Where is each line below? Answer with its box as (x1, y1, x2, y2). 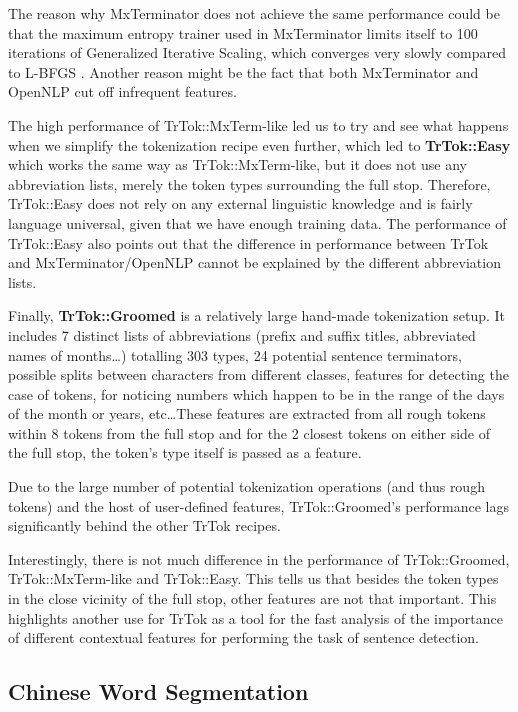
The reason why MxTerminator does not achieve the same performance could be (8, 3, 500, 23)
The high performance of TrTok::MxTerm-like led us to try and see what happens (8, 114, 509, 135)
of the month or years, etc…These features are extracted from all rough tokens (8, 403, 486, 424)
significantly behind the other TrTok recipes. (8, 515, 281, 536)
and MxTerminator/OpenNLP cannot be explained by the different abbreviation (8, 252, 501, 273)
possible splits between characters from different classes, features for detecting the (8, 364, 509, 385)
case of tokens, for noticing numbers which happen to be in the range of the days (8, 383, 505, 404)
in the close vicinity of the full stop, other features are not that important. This (8, 588, 497, 609)
